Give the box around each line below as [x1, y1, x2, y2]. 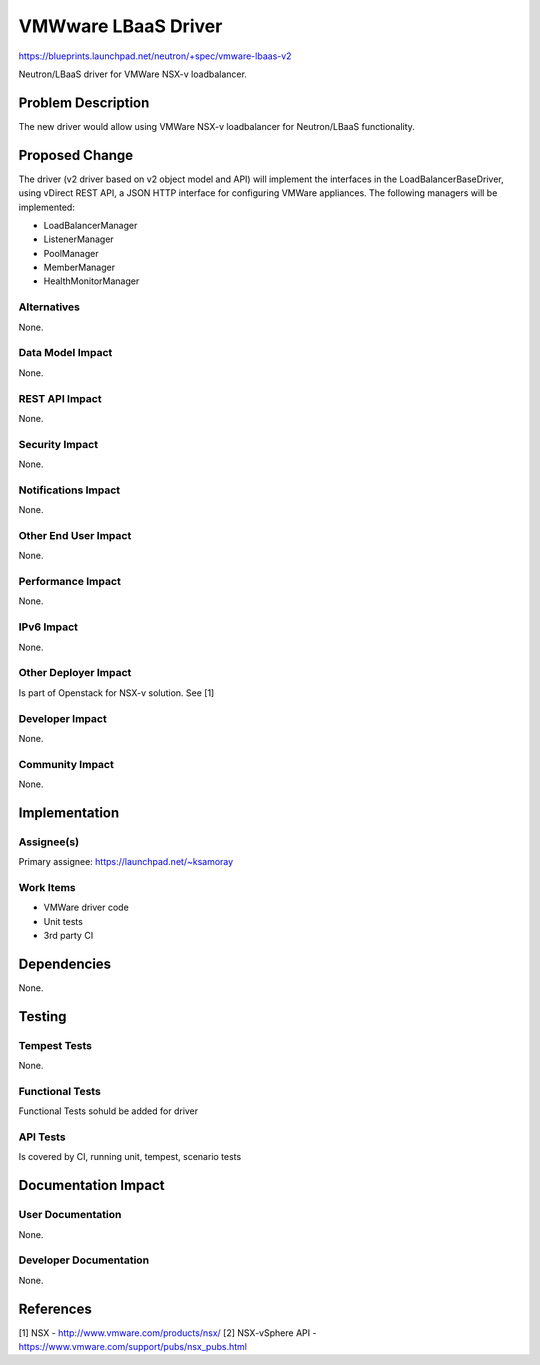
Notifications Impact [18, 483, 121, 497]
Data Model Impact [18, 346, 113, 360]
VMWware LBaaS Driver [18, 15, 223, 37]
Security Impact [18, 437, 99, 451]
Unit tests [43, 915, 84, 927]
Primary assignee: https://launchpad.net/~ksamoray [18, 856, 234, 868]
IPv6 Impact [18, 620, 79, 634]
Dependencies [18, 955, 112, 972]
